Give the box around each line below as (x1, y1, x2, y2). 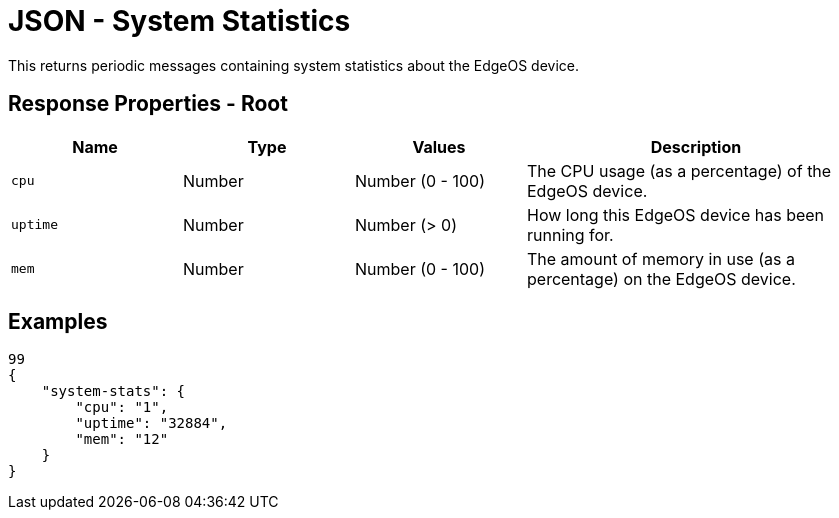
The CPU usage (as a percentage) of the (527, 160, 832, 181)
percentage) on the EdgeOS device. (527, 268, 796, 289)
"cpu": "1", (75, 399, 169, 416)
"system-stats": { (41, 383, 186, 400)
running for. (527, 224, 614, 245)
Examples (8, 309, 108, 335)
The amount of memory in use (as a (527, 248, 795, 269)
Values (412, 136, 466, 157)
